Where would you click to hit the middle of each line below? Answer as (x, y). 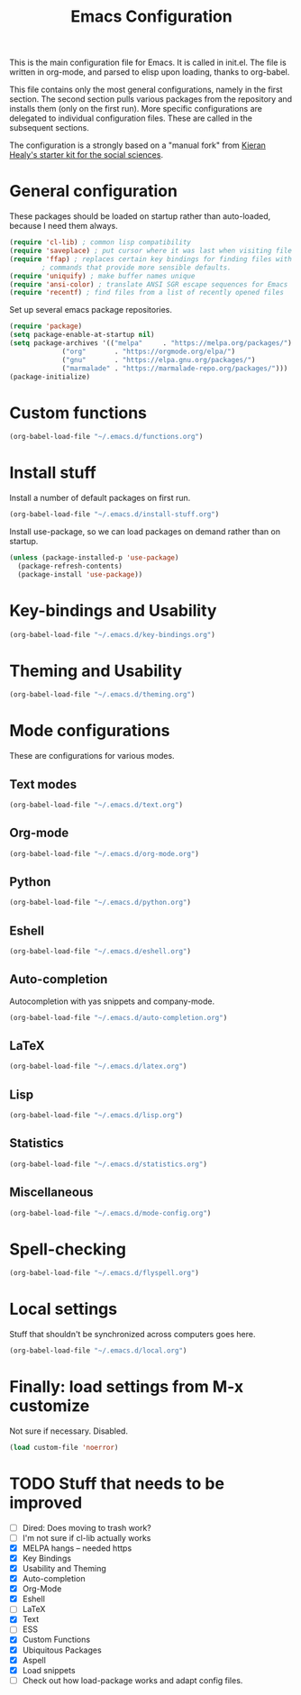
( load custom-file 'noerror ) (64, 1447)
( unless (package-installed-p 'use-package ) (94, 558)
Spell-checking (68, 1249)
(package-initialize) (50, 377)
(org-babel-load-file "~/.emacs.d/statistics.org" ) (108, 1164)
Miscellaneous (51, 1193)
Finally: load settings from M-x (127, 1387)
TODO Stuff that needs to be (117, 1483)
